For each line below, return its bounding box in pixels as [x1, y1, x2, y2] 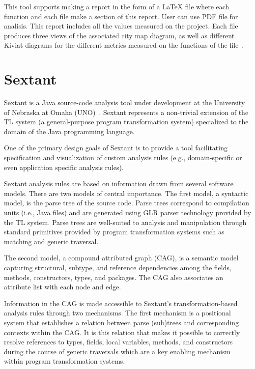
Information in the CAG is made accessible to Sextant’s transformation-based [4, 298, 238, 308]
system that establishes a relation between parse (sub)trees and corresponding [4, 317, 239, 327]
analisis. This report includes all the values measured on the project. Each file [4, 21, 238, 31]
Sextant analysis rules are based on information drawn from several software [4, 178, 234, 189]
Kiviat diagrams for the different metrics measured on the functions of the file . [4, 40, 244, 50]
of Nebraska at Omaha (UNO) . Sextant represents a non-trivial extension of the [4, 107, 249, 117]
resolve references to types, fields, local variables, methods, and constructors [4, 337, 233, 347]
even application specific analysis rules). [4, 162, 124, 172]
